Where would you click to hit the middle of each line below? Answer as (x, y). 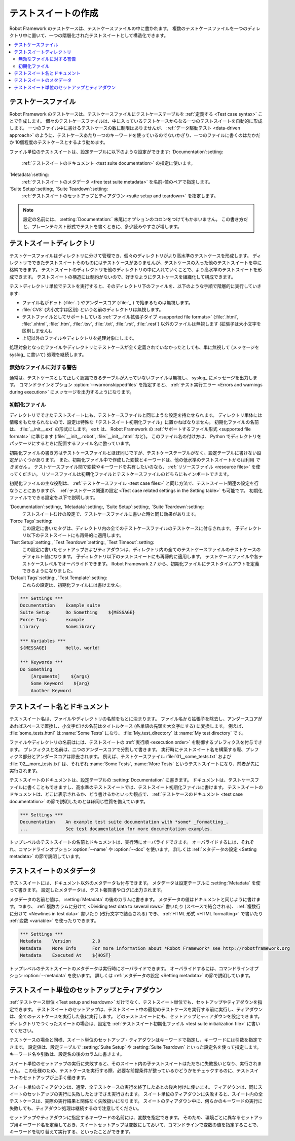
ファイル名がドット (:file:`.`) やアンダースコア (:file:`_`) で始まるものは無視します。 (107, 302)
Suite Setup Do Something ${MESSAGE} (78, 613)
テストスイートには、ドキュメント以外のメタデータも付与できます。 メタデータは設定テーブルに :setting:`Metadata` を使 (135, 883)
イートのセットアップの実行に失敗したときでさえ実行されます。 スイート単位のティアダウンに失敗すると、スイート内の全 (136, 1094)
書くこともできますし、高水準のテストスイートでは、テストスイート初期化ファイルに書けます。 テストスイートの (145, 787)
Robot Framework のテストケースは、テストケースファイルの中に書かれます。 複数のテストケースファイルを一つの (128, 28)
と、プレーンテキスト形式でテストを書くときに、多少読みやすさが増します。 (102, 226)
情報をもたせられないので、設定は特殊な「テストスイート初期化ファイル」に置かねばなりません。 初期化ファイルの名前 (134, 422)
